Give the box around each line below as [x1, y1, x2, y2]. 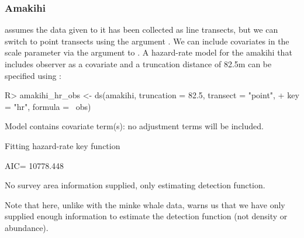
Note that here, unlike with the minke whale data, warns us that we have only [5, 198, 285, 211]
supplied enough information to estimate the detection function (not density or [5, 210, 288, 222]
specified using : [5, 69, 61, 81]
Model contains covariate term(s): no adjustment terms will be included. [5, 120, 264, 132]
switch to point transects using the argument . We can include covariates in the [5, 35, 289, 47]
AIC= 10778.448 [5, 159, 64, 171]
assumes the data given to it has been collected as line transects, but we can [5, 23, 278, 36]
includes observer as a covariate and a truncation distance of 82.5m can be [5, 58, 272, 70]
